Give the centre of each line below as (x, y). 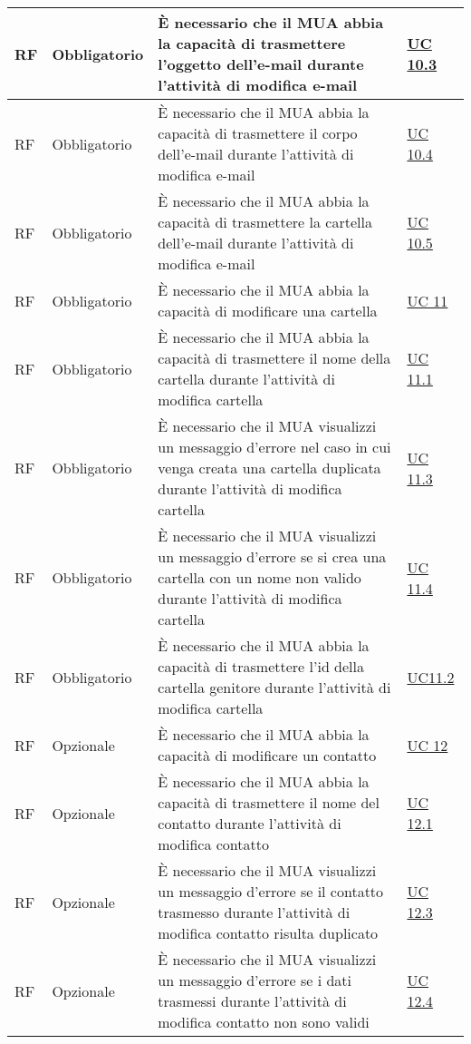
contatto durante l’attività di (250, 823)
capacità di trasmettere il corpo (258, 133)
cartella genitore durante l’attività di (274, 687)
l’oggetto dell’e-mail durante (261, 64)
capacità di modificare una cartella (268, 311)
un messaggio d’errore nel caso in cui (274, 447)
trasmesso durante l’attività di (254, 912)
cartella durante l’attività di (246, 379)
